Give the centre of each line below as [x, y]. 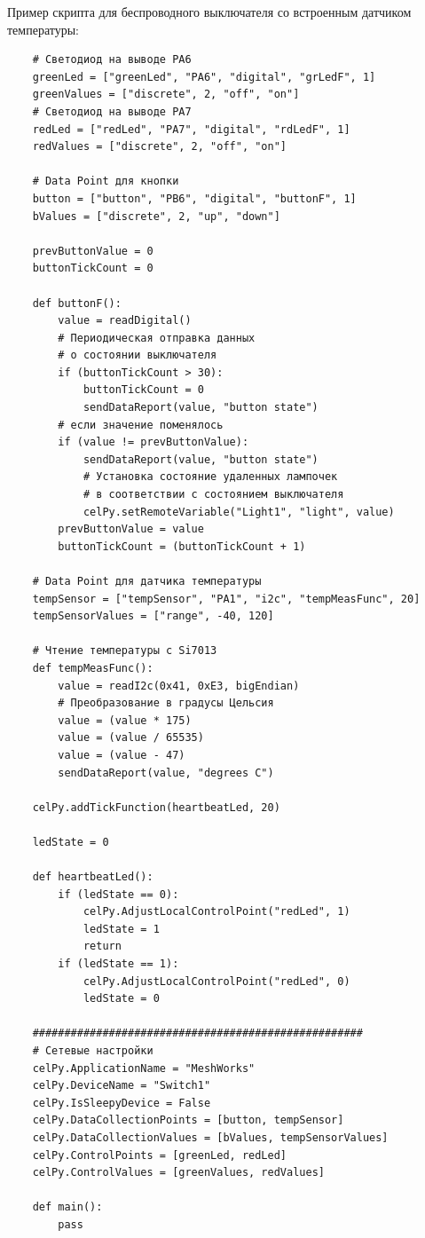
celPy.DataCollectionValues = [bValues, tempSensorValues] [210, 1138]
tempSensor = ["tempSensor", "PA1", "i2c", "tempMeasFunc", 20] [226, 599]
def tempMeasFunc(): [93, 668]
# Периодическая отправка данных [157, 338]
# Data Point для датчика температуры [147, 581]
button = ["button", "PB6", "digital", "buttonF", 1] [194, 198]
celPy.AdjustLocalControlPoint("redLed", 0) [216, 981]
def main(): [67, 1207]
